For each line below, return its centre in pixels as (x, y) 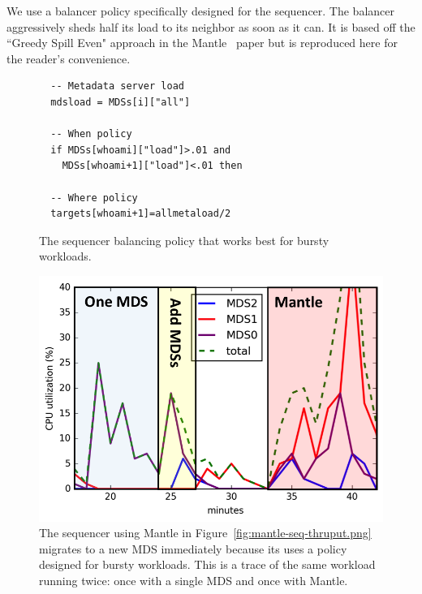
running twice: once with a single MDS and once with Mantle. (194, 581)
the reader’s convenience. (69, 58)
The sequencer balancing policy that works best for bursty (184, 240)
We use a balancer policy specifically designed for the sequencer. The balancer (200, 11)
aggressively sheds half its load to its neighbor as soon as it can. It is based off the (211, 26)
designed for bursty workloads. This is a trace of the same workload (207, 564)
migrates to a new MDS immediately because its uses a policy (193, 548)
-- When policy (91, 134)
